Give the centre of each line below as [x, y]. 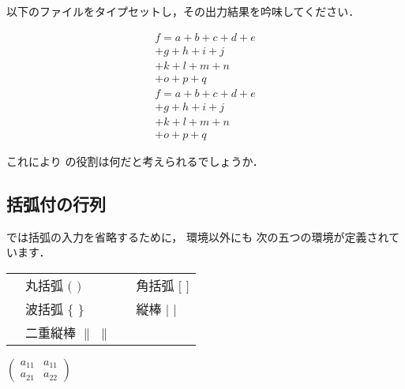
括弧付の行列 [56, 203]
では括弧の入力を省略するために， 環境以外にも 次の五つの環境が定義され [198, 236]
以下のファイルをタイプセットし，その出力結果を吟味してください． [183, 11]
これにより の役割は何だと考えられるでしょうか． [135, 161]
